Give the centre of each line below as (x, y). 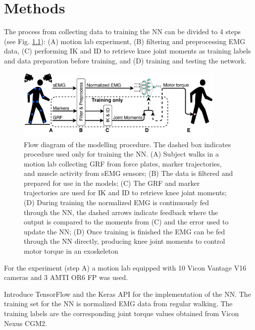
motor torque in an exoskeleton (71, 251)
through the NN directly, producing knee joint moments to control (125, 241)
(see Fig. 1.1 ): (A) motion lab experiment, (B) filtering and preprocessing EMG (125, 41)
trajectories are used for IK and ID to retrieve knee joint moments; (125, 192)
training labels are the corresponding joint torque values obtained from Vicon (122, 313)
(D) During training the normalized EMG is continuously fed (116, 202)
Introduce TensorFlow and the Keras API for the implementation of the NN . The (127, 294)
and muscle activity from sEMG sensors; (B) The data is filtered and (128, 173)
